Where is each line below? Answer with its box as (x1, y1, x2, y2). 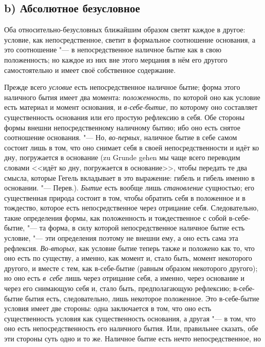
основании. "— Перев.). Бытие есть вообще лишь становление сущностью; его (4, 182, 254, 193)
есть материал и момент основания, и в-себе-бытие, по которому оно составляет (4, 102, 258, 112)
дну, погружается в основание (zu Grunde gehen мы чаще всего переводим (4, 152, 240, 163)
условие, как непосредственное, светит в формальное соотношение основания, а (4, 34, 256, 45)
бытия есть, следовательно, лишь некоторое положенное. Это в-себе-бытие (25, 293, 259, 303)
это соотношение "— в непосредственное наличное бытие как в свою (4, 44, 221, 55)
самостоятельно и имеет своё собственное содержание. (4, 64, 176, 75)
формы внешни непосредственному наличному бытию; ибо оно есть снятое (4, 122, 240, 132)
